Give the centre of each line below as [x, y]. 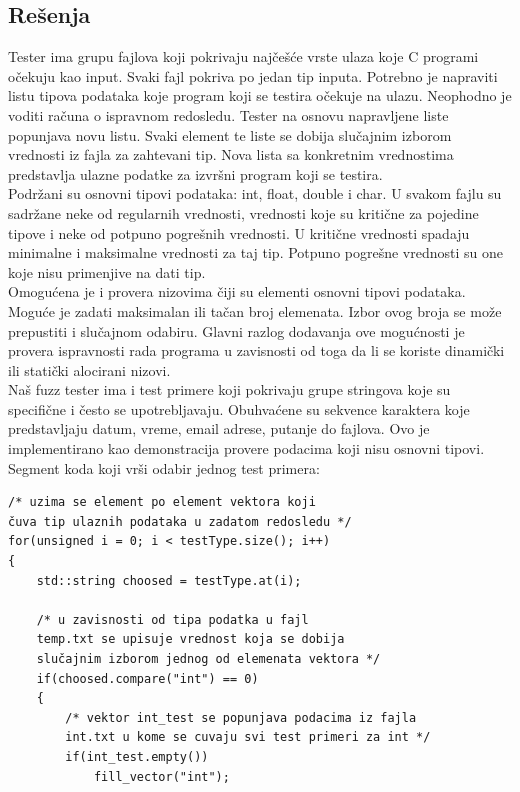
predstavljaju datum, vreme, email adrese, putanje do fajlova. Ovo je [219, 428]
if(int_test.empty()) [137, 756]
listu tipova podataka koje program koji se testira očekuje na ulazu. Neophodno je [260, 95]
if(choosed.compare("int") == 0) [147, 678]
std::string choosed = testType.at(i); [169, 580]
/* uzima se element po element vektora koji [162, 502]
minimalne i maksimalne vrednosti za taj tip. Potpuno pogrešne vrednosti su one [255, 252]
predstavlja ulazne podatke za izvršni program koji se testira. [195, 173]
